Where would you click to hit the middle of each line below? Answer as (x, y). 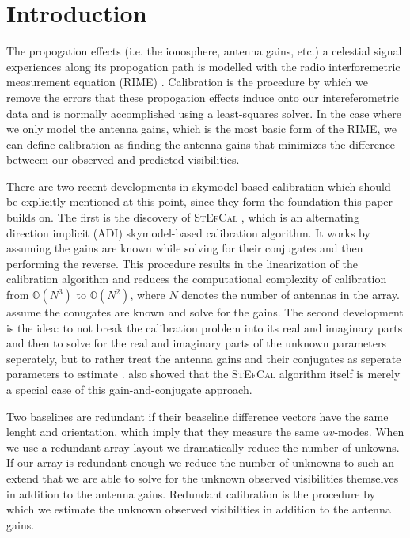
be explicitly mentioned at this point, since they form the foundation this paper (200, 201)
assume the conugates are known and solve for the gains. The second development (205, 312)
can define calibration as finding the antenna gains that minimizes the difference (201, 144)
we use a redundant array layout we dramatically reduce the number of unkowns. (203, 447)
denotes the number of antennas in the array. (290, 295)
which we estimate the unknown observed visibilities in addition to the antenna (199, 509)
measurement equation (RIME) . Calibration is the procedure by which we (187, 82)
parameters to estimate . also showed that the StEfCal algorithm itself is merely (203, 374)
